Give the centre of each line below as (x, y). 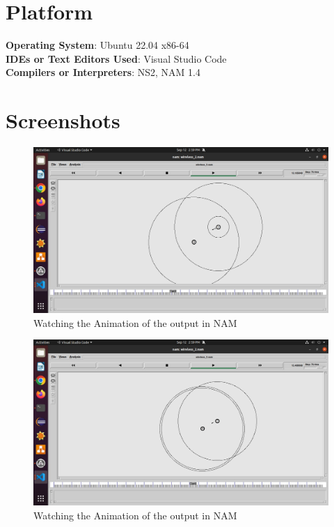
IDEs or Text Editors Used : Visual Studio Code (116, 58)
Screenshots (63, 120)
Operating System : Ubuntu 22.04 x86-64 (97, 45)
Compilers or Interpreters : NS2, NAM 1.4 (103, 72)
